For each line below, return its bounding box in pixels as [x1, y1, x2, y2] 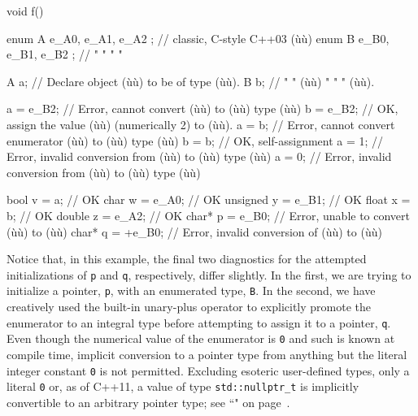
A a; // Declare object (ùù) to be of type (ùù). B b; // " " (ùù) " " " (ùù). [7, 72, 375, 89]
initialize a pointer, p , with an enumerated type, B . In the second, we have [7, 282, 376, 299]
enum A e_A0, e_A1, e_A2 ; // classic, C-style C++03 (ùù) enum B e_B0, [7, 29, 390, 46]
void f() [7, 2, 44, 19]
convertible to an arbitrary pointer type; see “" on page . [7, 393, 290, 410]
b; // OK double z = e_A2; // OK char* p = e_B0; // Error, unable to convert [7, 206, 411, 223]
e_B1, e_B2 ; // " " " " [7, 45, 123, 63]
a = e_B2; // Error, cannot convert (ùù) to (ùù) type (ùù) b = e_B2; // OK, [7, 100, 398, 117]
